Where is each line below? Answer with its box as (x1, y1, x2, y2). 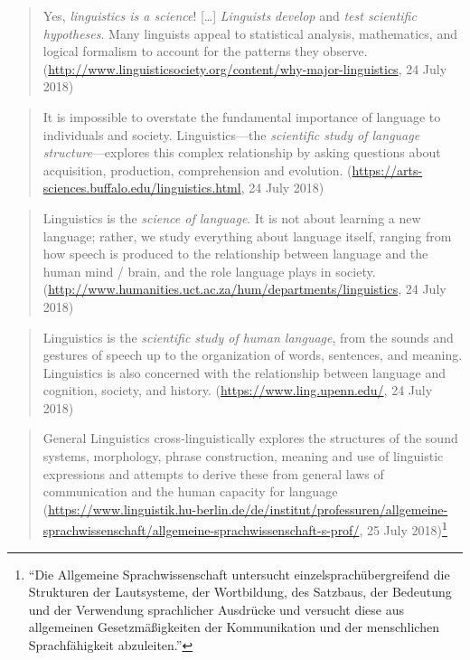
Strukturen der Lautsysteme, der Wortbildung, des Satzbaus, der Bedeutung (28, 582, 452, 601)
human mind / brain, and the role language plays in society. (42, 261, 376, 280)
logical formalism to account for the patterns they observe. (42, 42, 368, 61)
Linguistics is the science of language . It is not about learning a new (42, 208, 421, 227)
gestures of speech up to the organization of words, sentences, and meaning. (42, 345, 463, 364)
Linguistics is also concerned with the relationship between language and (42, 363, 446, 382)
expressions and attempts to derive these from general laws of (42, 464, 384, 483)
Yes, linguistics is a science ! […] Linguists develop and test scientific (42, 6, 417, 24)
